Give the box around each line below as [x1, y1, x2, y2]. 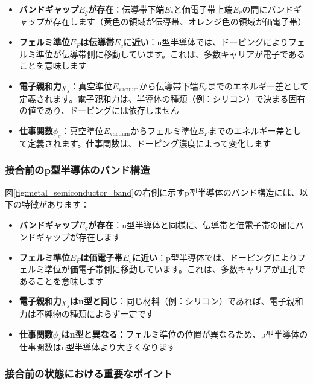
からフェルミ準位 [130, 124, 198, 136]
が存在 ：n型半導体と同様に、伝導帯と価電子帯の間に [88, 218, 296, 231]
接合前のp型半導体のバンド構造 [5, 162, 150, 178]
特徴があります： [21, 198, 89, 211]
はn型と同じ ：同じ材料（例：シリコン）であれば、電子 [69, 295, 286, 307]
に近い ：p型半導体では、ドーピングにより [132, 251, 297, 263]
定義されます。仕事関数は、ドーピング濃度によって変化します [27, 136, 271, 149]
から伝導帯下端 [139, 79, 198, 92]
